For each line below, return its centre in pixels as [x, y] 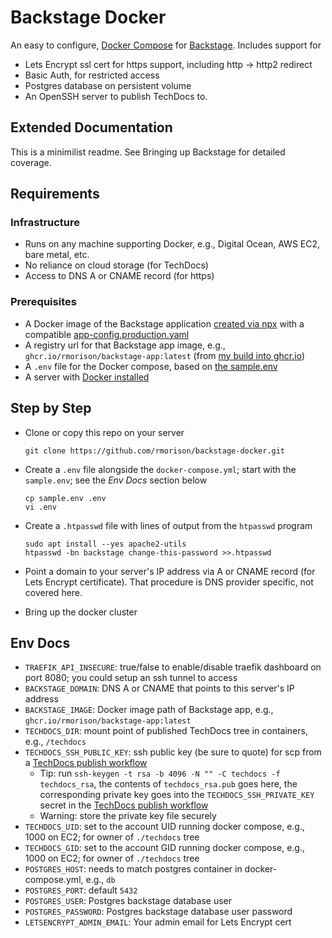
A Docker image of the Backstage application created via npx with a [164, 323]
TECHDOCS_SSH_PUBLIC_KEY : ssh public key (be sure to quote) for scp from [173, 752]
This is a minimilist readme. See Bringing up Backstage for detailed [148, 152]
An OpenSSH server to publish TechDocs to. [116, 96]
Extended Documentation [91, 127]
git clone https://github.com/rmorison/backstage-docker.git [155, 451]
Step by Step [51, 408]
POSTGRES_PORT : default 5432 [81, 890]
